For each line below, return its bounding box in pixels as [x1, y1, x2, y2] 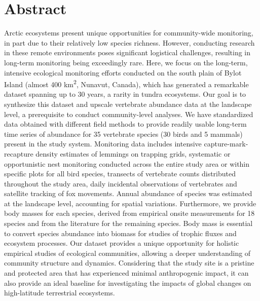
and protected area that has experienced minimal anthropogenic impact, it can [4, 268, 249, 278]
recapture [4, 148, 33, 159]
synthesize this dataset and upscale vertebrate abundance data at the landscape [4, 98, 252, 109]
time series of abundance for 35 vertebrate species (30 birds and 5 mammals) [4, 128, 243, 139]
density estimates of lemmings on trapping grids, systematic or [35, 148, 231, 159]
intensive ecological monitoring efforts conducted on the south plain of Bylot [4, 67, 242, 78]
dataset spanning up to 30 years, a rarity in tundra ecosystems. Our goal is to [4, 89, 246, 99]
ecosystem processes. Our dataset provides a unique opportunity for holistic [4, 238, 239, 248]
